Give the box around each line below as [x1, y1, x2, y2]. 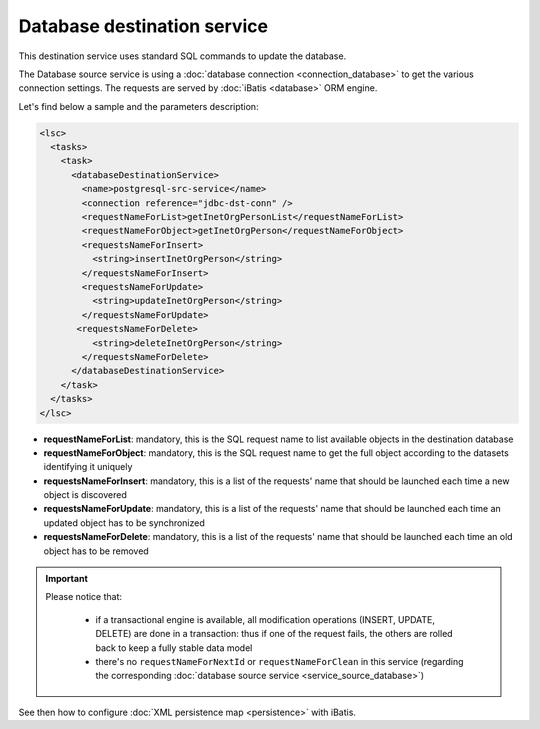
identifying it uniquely [43, 461, 133, 473]
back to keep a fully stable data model [95, 641, 253, 654]
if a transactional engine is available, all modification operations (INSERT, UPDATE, [95, 613, 435, 625]
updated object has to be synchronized [43, 516, 205, 529]
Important [45, 573, 89, 585]
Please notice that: [45, 591, 123, 603]
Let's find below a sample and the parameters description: [18, 100, 259, 112]
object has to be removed [43, 545, 149, 557]
